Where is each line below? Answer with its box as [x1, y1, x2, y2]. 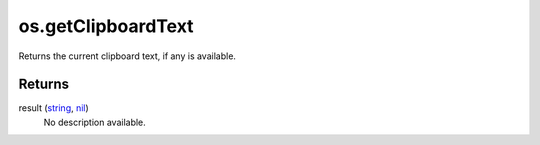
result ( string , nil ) [18, 102, 89, 114]
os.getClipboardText [18, 15, 194, 37]
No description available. [43, 116, 147, 128]
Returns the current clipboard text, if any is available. [18, 50, 237, 62]
